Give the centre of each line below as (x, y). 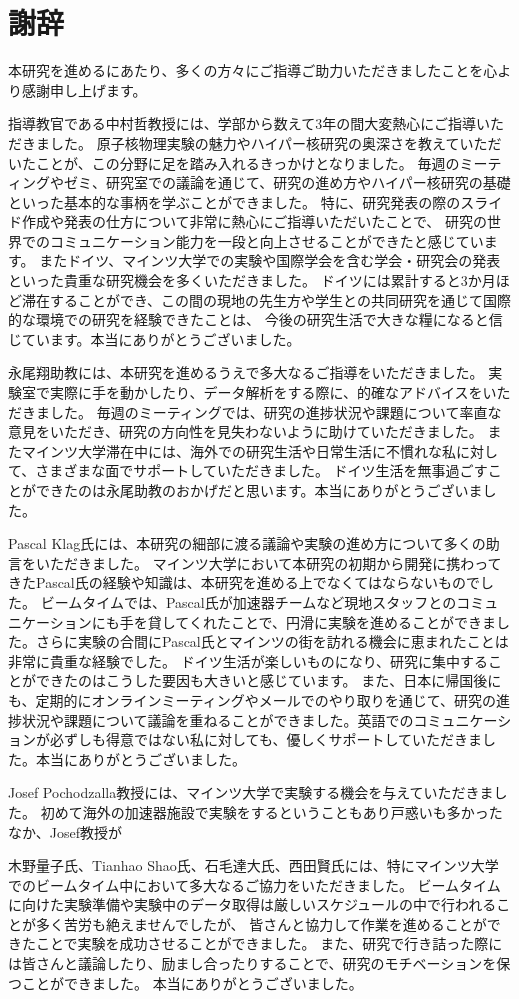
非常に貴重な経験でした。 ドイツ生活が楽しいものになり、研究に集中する (248, 660)
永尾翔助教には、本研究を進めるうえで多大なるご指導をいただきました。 (246, 372)
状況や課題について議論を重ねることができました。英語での (217, 719)
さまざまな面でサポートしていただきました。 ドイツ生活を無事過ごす (261, 470)
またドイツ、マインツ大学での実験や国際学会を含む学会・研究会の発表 (270, 260)
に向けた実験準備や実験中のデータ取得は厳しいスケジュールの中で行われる (252, 904)
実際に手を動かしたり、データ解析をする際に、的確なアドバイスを (266, 392)
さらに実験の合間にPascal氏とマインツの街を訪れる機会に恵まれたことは (272, 641)
